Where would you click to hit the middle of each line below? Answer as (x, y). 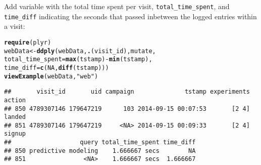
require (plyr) (28, 42)
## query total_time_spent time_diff (100, 142)
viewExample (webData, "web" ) (51, 76)
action (15, 100)
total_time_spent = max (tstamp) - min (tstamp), (78, 59)
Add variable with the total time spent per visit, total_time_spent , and (117, 6)
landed (15, 117)
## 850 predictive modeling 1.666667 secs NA (100, 151)
